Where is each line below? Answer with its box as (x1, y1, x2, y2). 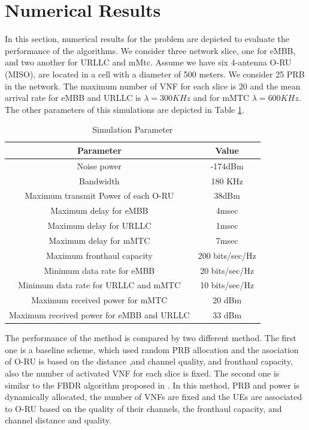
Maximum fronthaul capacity (46, 249, 153, 261)
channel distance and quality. (5, 414, 111, 426)
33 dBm (213, 309, 242, 321)
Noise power (77, 159, 122, 172)
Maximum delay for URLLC (47, 219, 152, 232)
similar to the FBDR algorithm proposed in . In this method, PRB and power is (5, 378, 299, 391)
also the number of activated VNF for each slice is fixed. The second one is (5, 367, 280, 380)
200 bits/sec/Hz (198, 249, 256, 261)
